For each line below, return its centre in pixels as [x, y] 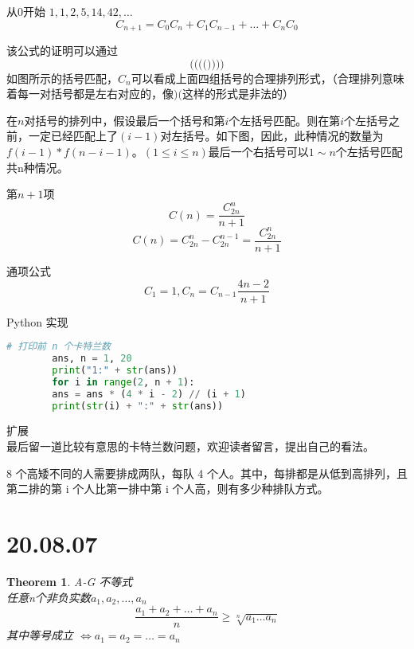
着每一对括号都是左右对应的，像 [90, 94]
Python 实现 [37, 321]
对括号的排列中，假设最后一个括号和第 [125, 120]
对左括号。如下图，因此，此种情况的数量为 [272, 136]
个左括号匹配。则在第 [285, 120]
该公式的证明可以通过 [62, 51]
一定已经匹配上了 [73, 136]
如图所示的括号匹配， [62, 78]
